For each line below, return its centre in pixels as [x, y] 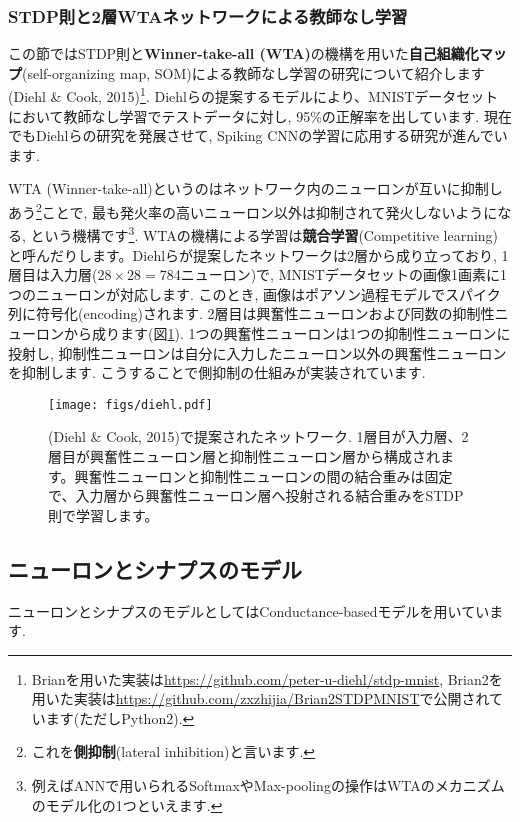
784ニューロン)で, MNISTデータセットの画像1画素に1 [333, 274]
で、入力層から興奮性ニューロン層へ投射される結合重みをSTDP [256, 495]
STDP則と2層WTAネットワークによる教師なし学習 [208, 15]
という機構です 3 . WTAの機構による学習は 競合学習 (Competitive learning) [264, 233]
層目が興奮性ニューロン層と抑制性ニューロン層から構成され [244, 455]
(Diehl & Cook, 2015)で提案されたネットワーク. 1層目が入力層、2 [258, 436]
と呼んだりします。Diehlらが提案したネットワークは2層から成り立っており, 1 [258, 254]
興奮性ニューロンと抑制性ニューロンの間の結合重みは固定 [263, 475]
